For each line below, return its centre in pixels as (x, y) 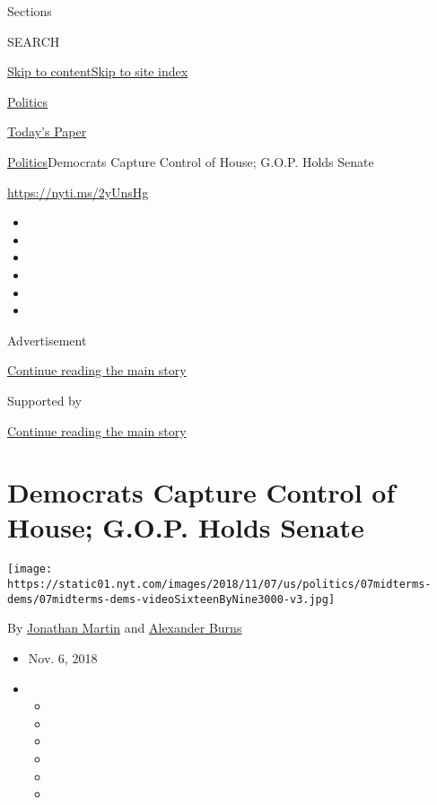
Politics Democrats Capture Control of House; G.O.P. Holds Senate (191, 161)
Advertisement (47, 340)
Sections (30, 11)
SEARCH (34, 41)
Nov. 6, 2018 (63, 657)
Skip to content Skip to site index (98, 71)
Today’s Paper (47, 131)
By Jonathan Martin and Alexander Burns (125, 628)
